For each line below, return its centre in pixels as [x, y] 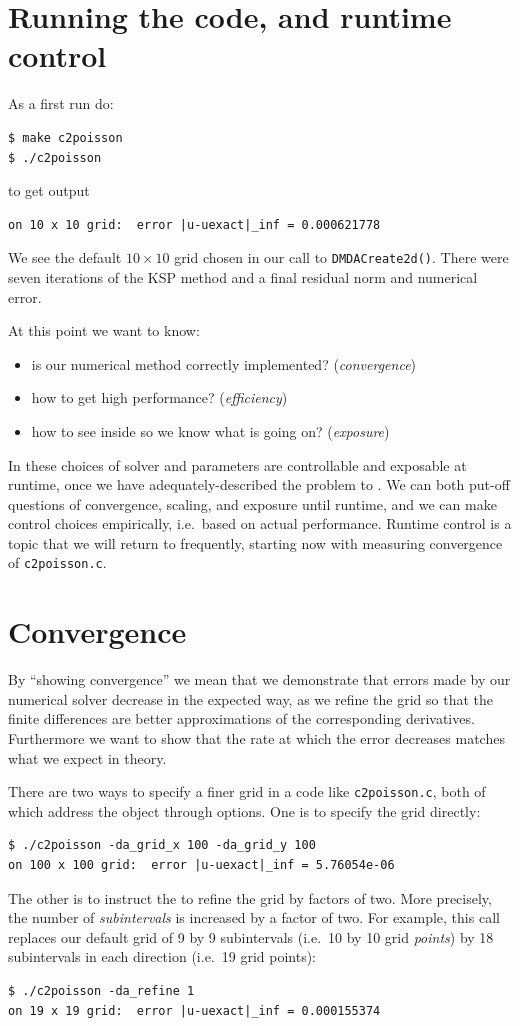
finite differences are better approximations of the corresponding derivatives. [241, 718]
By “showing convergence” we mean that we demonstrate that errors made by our [259, 679]
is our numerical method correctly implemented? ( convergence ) [224, 363]
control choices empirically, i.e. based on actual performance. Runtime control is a [260, 523]
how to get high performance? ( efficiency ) [159, 397]
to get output [49, 190]
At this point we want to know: [104, 330]
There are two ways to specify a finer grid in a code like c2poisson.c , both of [247, 791]
